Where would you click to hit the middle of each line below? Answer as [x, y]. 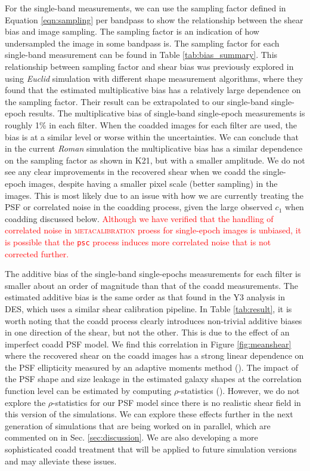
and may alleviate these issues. [61, 461]
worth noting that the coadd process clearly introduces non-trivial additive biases [154, 320]
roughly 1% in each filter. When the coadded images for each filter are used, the [151, 124]
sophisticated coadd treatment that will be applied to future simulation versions [151, 449]
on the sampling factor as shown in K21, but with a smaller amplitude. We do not [155, 160]
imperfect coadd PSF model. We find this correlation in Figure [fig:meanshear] [148, 344]
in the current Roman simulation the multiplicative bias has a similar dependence [154, 148]
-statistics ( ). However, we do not [239, 391]
